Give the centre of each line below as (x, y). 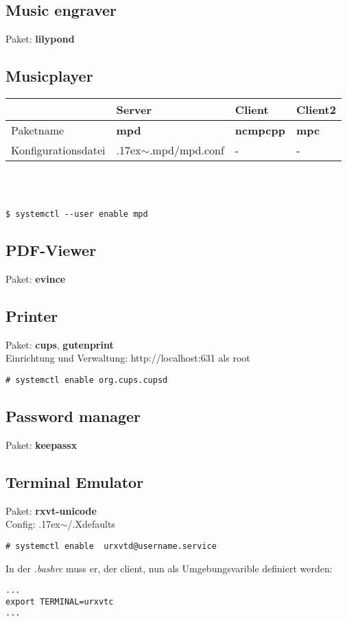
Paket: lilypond (40, 39)
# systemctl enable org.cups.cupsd (87, 380)
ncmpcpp (260, 130)
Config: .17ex (33, 524)
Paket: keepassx (41, 444)
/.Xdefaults (91, 524)
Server (134, 109)
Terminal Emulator (75, 481)
